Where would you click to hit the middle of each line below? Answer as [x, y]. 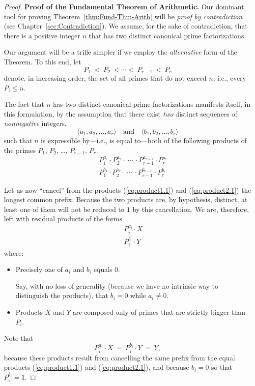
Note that [19, 338]
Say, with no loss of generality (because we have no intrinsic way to [117, 285]
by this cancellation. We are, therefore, [191, 209]
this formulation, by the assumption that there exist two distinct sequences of [121, 113]
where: [14, 252]
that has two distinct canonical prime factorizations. [167, 35]
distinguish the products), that [62, 295]
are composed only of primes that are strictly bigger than [159, 312]
